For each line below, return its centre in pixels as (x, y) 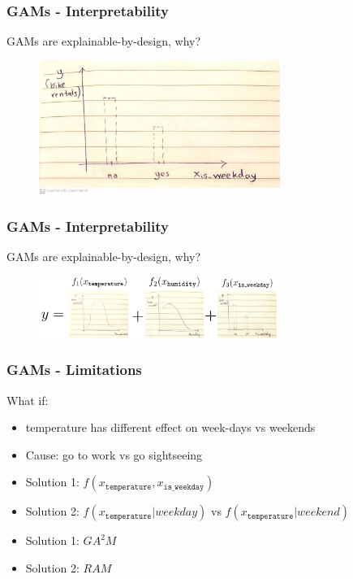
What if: (28, 400)
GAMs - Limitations (74, 370)
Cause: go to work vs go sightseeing (114, 454)
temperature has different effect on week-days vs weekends (170, 427)
